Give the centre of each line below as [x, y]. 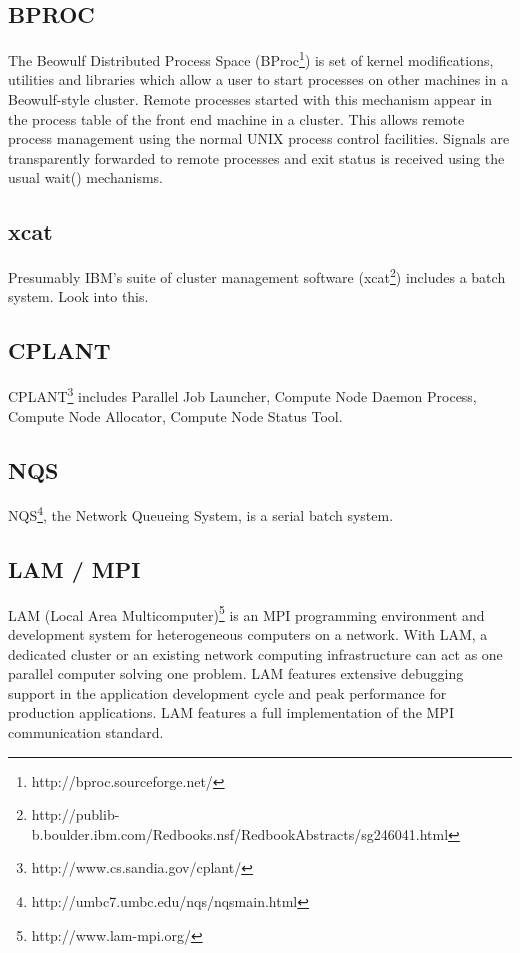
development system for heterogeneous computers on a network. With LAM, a [248, 634]
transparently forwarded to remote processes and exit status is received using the [256, 157]
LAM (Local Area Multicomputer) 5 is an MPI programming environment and [246, 613]
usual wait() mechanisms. [85, 177]
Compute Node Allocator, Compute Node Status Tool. [175, 415]
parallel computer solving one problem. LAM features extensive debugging [236, 673]
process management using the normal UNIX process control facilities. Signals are [259, 138]
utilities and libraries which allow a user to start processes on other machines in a [258, 79]
